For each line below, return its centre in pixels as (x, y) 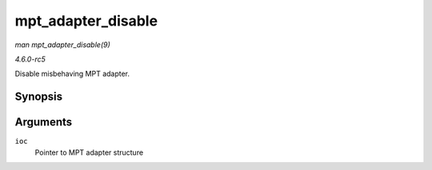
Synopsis (39, 97)
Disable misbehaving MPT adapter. (72, 74)
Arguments (44, 123)
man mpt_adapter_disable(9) (63, 45)
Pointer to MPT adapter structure (89, 152)
